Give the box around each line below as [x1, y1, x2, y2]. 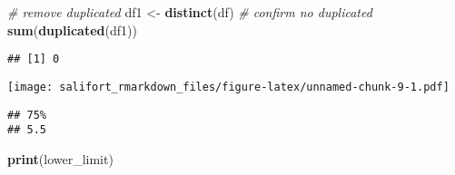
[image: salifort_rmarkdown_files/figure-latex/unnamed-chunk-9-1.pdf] [7, 80, 450, 93]
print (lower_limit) [7, 149, 114, 168]
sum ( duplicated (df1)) [7, 20, 137, 39]
